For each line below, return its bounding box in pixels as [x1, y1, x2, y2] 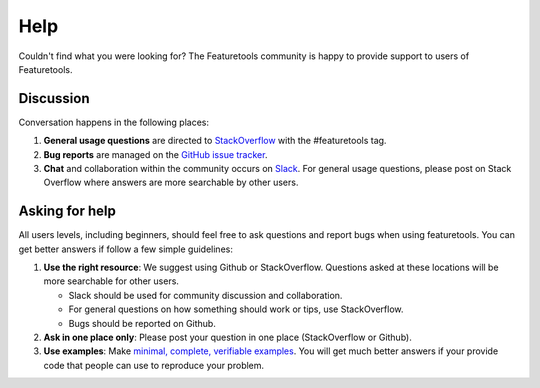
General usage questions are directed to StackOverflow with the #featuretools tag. [43, 135, 387, 147]
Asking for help [18, 203, 117, 220]
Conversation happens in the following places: [18, 116, 210, 128]
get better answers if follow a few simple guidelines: [18, 243, 234, 255]
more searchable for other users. [43, 275, 180, 287]
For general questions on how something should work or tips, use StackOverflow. [68, 303, 404, 315]
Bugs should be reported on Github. [68, 317, 217, 329]
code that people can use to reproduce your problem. [43, 359, 265, 371]
